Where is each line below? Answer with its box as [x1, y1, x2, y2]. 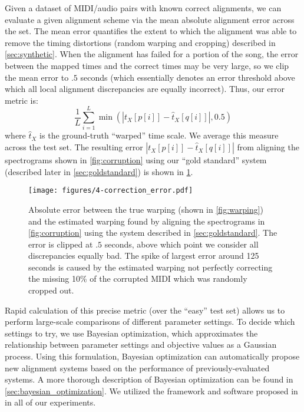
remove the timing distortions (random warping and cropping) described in [5, 36, 276, 48]
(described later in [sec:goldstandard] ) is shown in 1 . [5, 165, 193, 177]
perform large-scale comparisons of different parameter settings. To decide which [5, 315, 295, 328]
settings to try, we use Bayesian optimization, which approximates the [5, 327, 258, 339]
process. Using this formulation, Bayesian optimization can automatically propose [5, 350, 300, 362]
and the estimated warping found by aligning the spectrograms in [28, 215, 265, 227]
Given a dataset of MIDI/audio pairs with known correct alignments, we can [5, 2, 282, 14]
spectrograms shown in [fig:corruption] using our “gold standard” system [5, 154, 267, 166]
